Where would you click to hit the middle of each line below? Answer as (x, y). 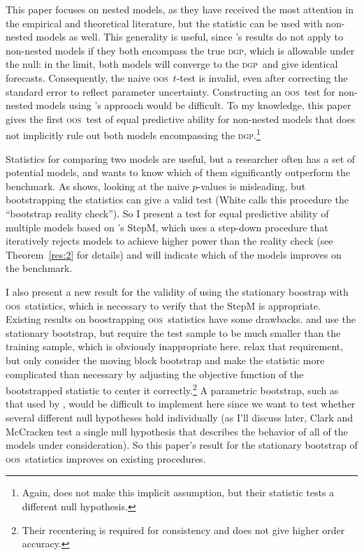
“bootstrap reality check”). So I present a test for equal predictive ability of (167, 213)
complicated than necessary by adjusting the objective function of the (155, 374)
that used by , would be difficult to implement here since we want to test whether (181, 404)
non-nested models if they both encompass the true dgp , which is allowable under (180, 50)
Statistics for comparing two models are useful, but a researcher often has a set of (181, 158)
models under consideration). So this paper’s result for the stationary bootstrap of (182, 445)
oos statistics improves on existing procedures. (106, 458)
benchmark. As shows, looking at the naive (97, 186)
